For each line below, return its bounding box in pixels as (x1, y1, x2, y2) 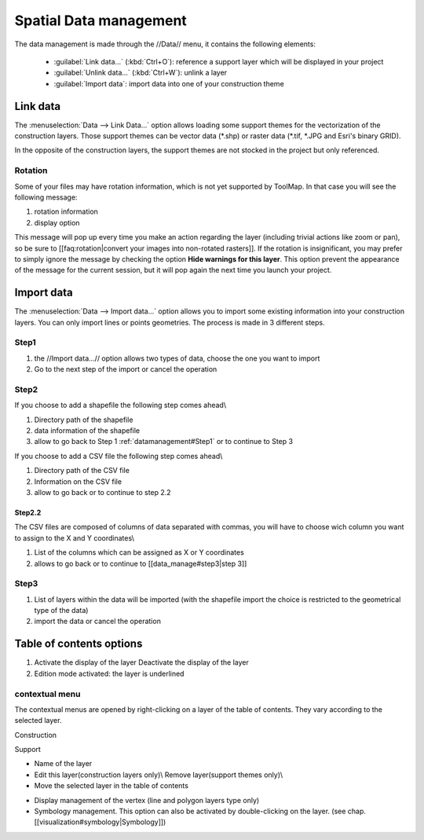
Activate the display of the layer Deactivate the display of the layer (34, 658, 249, 667)
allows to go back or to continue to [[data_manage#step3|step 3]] (34, 559, 247, 568)
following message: (14, 193, 78, 202)
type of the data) (34, 606, 89, 615)
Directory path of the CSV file (34, 466, 130, 475)
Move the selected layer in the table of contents (34, 781, 188, 790)
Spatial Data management (14, 12, 188, 29)
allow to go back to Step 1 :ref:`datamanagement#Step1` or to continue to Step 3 (34, 437, 294, 446)
